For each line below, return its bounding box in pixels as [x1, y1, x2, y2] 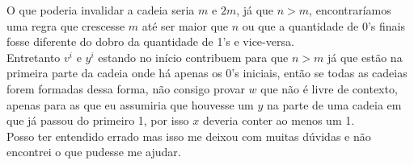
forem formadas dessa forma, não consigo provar [6, 80, 245, 97]
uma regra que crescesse [6, 17, 125, 34]
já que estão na [327, 48, 403, 65]
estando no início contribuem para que [98, 48, 289, 65]
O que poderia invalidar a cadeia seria [6, 2, 195, 18]
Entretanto [6, 48, 61, 65]
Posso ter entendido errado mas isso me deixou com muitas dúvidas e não [6, 127, 371, 144]
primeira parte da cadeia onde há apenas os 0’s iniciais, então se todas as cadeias [6, 64, 408, 81]
